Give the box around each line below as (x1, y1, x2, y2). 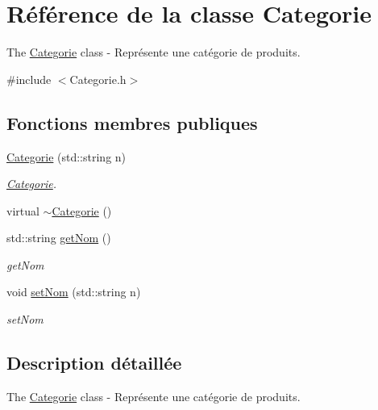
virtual (6, 202, 39, 219)
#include (6, 70, 52, 87)
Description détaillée (6, 350, 182, 375)
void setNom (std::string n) (6, 283, 141, 300)
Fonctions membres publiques (6, 110, 258, 135)
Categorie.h (69, 70, 127, 87)
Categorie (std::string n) (6, 148, 127, 165)
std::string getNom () (6, 229, 111, 246)
